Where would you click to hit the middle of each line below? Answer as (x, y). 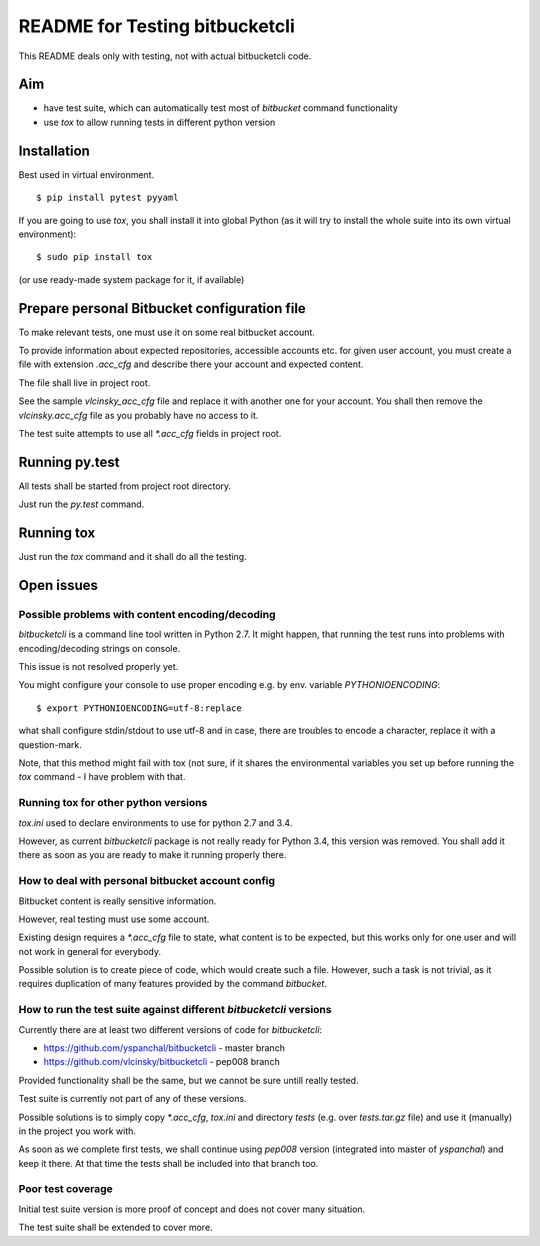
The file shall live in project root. (84, 382)
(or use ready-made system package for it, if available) (131, 279)
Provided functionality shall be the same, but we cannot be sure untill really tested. (188, 1080)
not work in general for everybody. (90, 951)
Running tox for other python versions (113, 803)
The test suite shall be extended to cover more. (116, 1227)
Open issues (58, 585)
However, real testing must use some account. (114, 919)
